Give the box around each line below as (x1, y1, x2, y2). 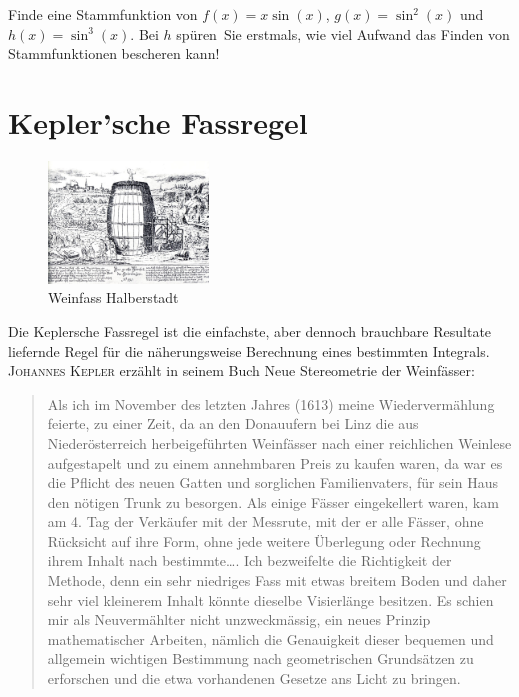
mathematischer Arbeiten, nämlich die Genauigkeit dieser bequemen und (47, 628, 494, 649)
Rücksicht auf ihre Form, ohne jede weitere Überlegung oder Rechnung (47, 530, 481, 551)
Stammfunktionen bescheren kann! (8, 43, 220, 64)
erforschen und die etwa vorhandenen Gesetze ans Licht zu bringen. (47, 668, 461, 689)
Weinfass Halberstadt (48, 287, 179, 308)
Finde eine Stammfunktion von (8, 4, 198, 24)
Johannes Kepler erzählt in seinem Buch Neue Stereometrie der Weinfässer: (8, 360, 475, 381)
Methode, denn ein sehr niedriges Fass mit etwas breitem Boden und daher (47, 570, 507, 591)
